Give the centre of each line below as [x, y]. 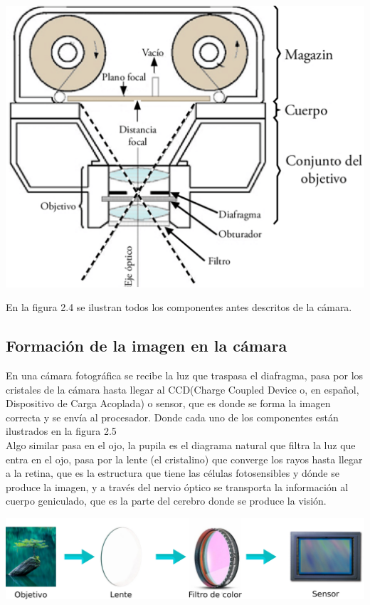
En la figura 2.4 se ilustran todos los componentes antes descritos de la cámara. [179, 307]
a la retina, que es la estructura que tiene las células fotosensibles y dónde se [173, 473]
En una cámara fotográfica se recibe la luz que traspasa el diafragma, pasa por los [185, 375]
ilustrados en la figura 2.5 [61, 431]
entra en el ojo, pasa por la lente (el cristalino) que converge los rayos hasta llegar [184, 459]
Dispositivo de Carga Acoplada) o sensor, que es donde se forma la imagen [168, 403]
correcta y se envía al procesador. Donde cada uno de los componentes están [172, 417]
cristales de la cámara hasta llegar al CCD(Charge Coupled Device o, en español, [183, 389]
